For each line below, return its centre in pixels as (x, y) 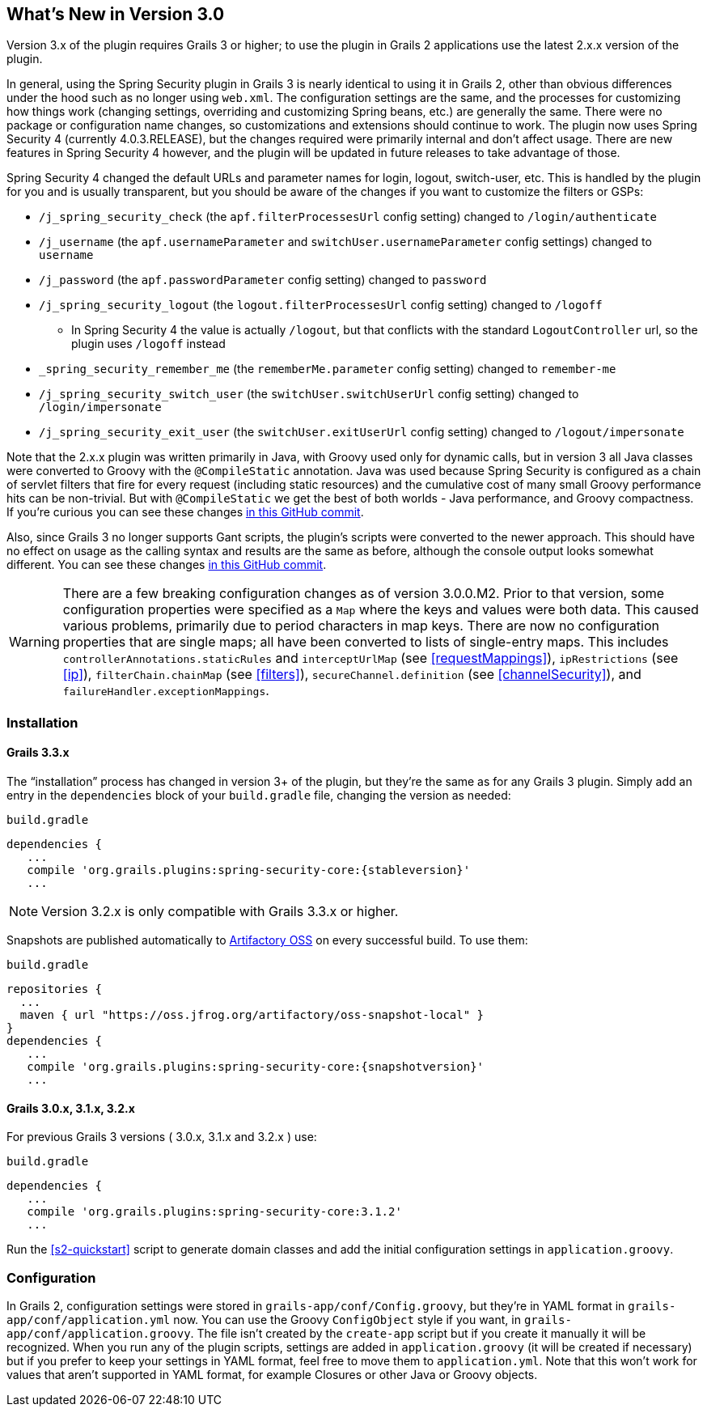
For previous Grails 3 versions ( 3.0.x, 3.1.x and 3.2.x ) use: (162, 1137)
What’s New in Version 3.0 (116, 14)
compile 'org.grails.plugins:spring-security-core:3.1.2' (214, 1212)
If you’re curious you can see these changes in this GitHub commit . (185, 512)
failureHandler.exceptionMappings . (166, 691)
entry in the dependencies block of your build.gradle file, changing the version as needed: (259, 796)
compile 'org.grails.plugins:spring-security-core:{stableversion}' (249, 870)
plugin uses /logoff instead (148, 344)
